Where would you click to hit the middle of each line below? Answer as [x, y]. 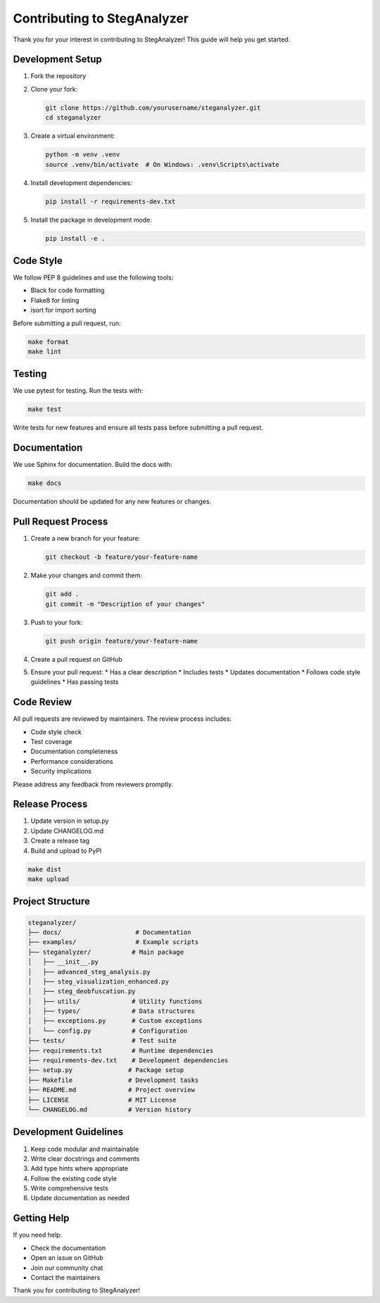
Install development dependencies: [82, 182]
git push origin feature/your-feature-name [122, 641]
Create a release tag [60, 841]
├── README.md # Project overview [111, 1090]
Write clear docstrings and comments [85, 1159]
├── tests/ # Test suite [102, 1041]
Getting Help [41, 1218]
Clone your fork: [54, 89]
